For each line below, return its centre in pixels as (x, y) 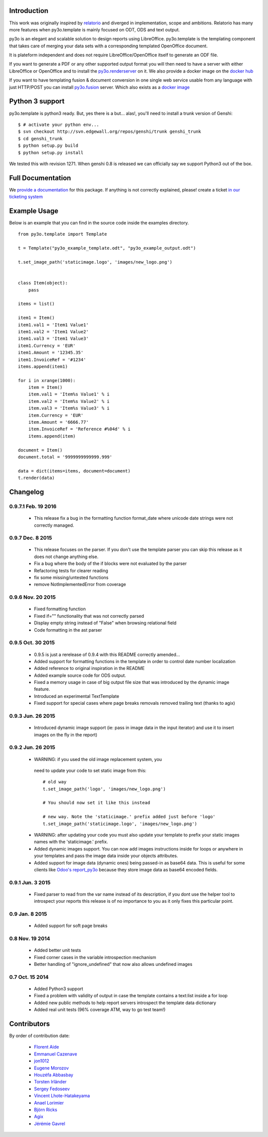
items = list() (36, 304)
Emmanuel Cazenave (56, 1054)
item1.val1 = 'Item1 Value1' (53, 325)
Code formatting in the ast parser (68, 630)
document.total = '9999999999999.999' (65, 457)
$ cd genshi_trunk (40, 139)
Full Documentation (40, 178)
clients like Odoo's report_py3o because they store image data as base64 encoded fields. (126, 870)
